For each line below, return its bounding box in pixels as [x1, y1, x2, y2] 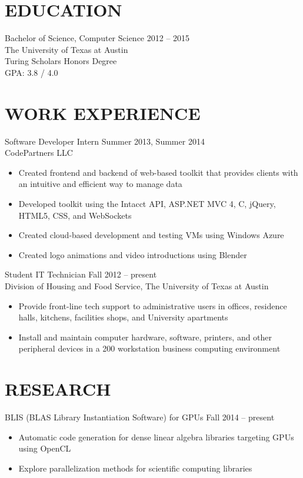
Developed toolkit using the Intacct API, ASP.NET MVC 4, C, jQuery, [18, 198, 276, 209]
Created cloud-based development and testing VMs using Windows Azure [18, 229, 284, 241]
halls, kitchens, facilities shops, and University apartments [18, 311, 228, 323]
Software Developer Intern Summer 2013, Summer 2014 [5, 135, 205, 147]
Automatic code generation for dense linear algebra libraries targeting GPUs [18, 430, 294, 443]
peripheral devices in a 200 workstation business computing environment [18, 342, 281, 355]
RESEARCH [5, 377, 111, 401]
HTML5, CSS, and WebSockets [18, 209, 132, 221]
